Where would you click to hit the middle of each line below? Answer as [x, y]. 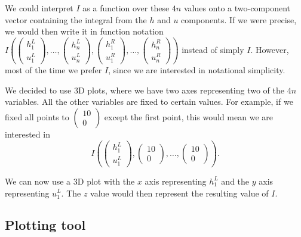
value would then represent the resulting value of [179, 193]
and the [235, 181]
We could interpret [39, 8]
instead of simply [213, 49]
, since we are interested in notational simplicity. [197, 70]
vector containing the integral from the [76, 19]
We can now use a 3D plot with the [70, 181]
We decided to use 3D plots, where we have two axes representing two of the [145, 90]
